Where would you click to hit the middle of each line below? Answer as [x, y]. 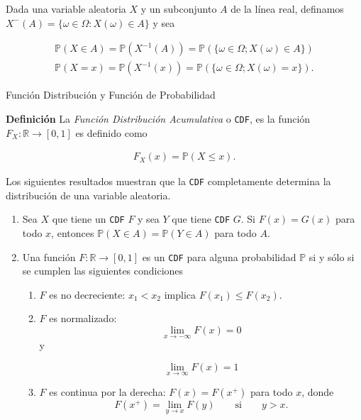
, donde [318, 392]
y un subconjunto [179, 9]
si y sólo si [332, 256]
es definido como [111, 132]
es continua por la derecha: [107, 392]
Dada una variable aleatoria [66, 9]
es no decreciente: [87, 294]
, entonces [73, 233]
